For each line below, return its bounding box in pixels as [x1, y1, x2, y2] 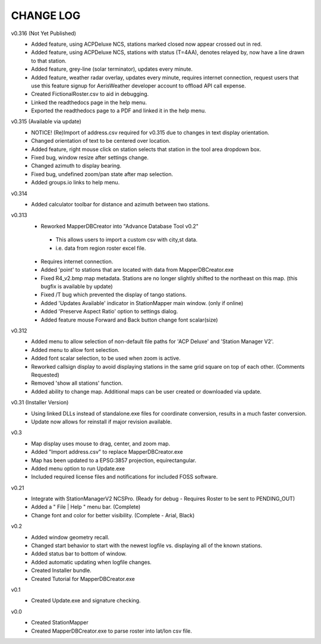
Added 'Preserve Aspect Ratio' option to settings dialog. [40, 308, 178, 315]
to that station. [31, 57, 67, 64]
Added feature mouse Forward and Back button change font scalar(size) [40, 316, 218, 323]
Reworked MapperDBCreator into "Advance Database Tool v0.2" [40, 222, 199, 230]
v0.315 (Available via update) [11, 118, 81, 125]
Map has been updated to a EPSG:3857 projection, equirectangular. [31, 457, 196, 464]
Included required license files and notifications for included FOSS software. [31, 473, 218, 480]
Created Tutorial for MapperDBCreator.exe [31, 575, 135, 582]
